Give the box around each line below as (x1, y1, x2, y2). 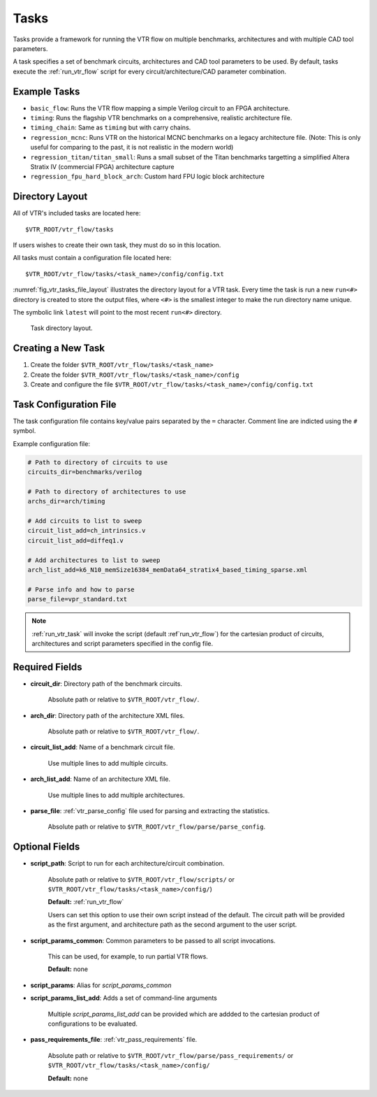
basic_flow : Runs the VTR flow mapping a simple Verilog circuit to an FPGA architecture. (30, 103, 290, 112)
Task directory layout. (30, 324, 94, 332)
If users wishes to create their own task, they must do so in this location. (13, 241, 221, 250)
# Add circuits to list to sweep (27, 517, 142, 525)
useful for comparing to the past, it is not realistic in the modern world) (30, 143, 234, 152)
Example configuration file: (13, 439, 91, 447)
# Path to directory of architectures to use (27, 487, 186, 496)
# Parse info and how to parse (27, 585, 135, 594)
